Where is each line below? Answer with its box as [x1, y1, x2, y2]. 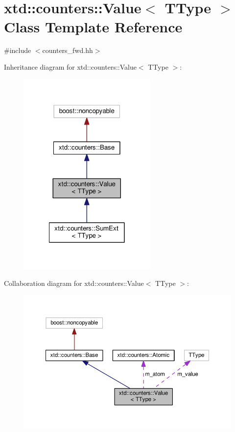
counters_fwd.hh [42, 45, 93, 55]
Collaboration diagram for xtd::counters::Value [4, 278, 144, 288]
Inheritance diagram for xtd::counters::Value [4, 61, 137, 72]
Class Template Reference [4, 17, 183, 37]
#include [4, 45, 31, 55]
